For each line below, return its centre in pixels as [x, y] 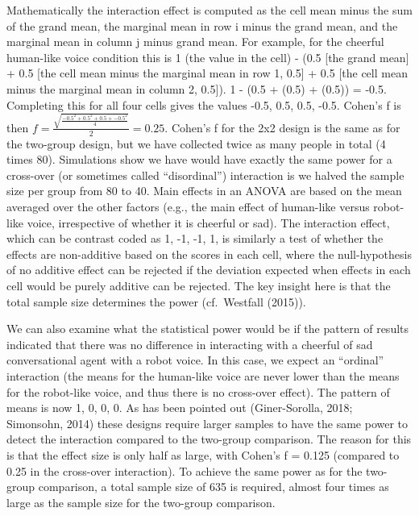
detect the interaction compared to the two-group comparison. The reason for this [209, 439]
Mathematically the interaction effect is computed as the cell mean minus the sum [209, 10]
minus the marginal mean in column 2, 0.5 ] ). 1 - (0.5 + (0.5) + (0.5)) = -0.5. [197, 88]
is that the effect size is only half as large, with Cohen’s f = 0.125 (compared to [203, 454]
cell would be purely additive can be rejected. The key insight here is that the [199, 286]
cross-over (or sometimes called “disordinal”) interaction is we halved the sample [205, 175]
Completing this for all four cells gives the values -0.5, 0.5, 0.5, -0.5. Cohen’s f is [204, 104]
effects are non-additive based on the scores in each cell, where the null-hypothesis [209, 254]
